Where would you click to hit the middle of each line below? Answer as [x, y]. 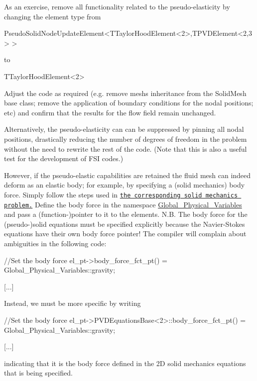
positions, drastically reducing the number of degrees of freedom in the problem [126, 139]
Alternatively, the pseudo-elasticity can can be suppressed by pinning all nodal [124, 129]
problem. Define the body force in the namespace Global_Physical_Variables [123, 204]
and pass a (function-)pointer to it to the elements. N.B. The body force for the [126, 214]
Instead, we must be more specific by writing [72, 303]
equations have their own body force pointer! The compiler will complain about [125, 234]
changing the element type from [53, 16]
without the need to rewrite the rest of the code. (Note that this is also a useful [126, 148]
